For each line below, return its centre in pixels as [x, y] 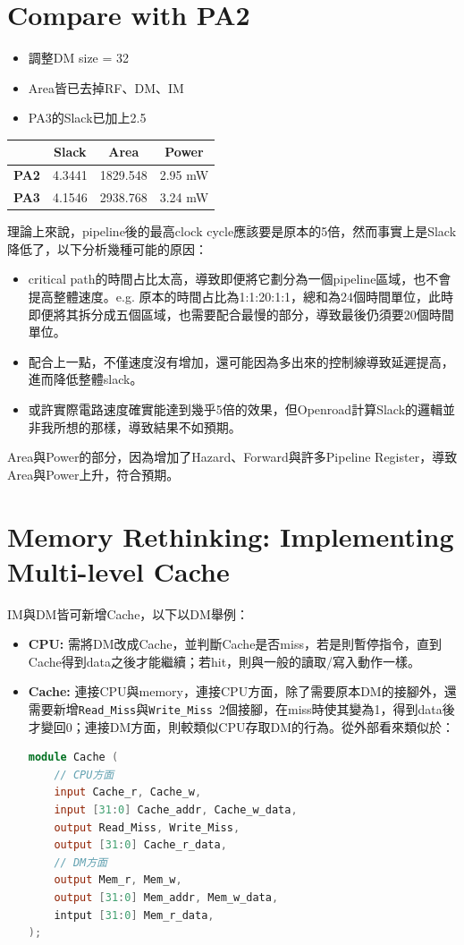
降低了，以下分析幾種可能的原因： [107, 248]
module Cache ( [73, 758]
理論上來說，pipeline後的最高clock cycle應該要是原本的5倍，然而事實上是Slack [232, 231]
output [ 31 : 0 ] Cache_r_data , [140, 845]
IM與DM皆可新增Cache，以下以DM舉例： [128, 613]
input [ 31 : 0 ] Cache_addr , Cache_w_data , [176, 810]
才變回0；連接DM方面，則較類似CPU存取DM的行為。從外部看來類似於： [241, 726]
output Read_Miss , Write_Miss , [147, 827]
